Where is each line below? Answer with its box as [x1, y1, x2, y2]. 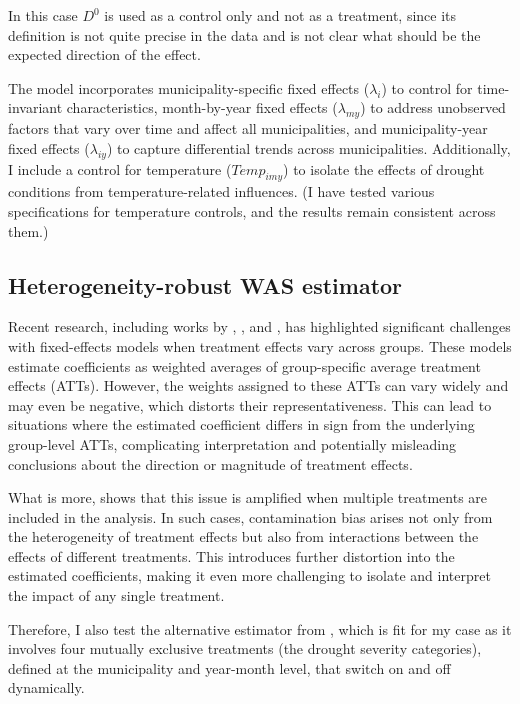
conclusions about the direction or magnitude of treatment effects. [8, 453, 413, 474]
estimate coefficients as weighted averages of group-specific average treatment [8, 355, 481, 376]
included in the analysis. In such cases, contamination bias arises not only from [8, 506, 493, 527]
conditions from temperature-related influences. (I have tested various [8, 181, 435, 202]
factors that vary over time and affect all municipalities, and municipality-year [8, 118, 488, 139]
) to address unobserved [360, 97, 506, 118]
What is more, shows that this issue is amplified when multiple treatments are [8, 487, 488, 508]
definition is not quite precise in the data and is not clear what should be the [8, 24, 481, 45]
